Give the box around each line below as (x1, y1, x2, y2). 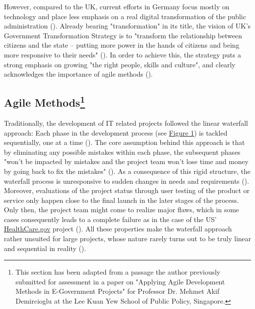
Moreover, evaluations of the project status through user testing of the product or (4, 185, 250, 196)
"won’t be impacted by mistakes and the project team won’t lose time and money (4, 156, 249, 167)
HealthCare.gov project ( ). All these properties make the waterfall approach (4, 224, 232, 234)
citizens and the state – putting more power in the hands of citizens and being (4, 40, 239, 50)
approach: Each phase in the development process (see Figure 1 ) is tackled (4, 127, 228, 138)
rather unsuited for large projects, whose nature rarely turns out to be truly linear (4, 233, 252, 244)
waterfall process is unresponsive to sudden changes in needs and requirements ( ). (4, 175, 249, 186)
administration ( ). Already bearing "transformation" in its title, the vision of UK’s (4, 21, 251, 31)
